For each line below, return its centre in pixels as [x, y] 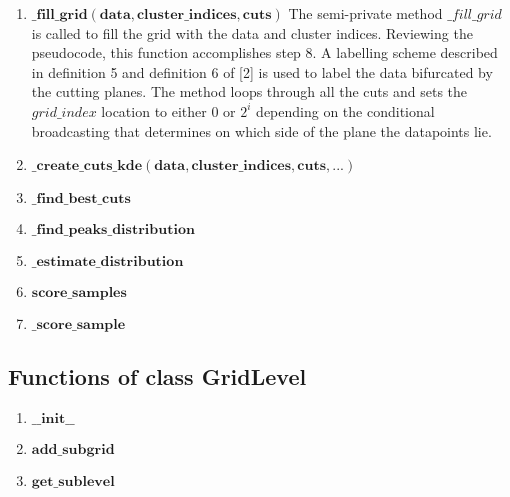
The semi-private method [365, 13]
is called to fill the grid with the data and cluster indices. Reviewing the [252, 32]
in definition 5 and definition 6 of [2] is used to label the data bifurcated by [262, 71]
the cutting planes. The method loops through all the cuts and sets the [249, 91]
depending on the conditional [345, 110]
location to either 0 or [168, 110]
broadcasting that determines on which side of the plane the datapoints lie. [261, 130]
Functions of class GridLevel [157, 375]
